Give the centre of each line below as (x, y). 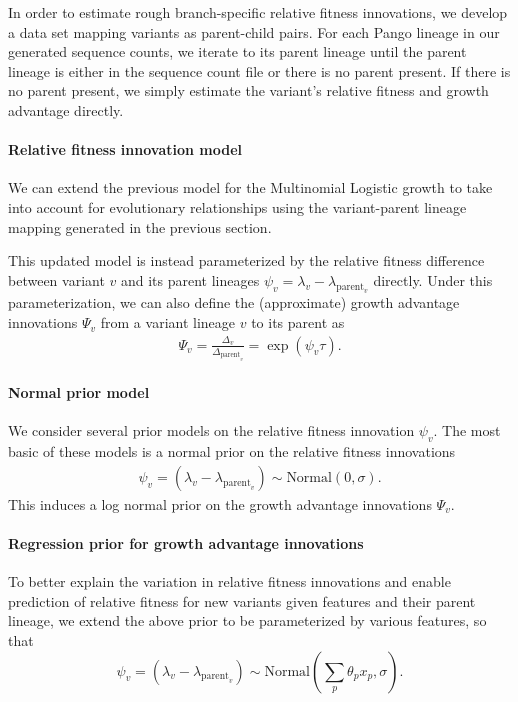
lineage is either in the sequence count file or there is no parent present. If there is (259, 70)
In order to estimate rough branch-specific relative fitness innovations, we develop (258, 12)
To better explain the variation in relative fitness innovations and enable (229, 581)
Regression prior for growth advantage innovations (186, 542)
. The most (467, 430)
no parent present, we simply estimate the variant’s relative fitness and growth (248, 90)
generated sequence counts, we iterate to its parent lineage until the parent (237, 51)
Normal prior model (79, 392)
